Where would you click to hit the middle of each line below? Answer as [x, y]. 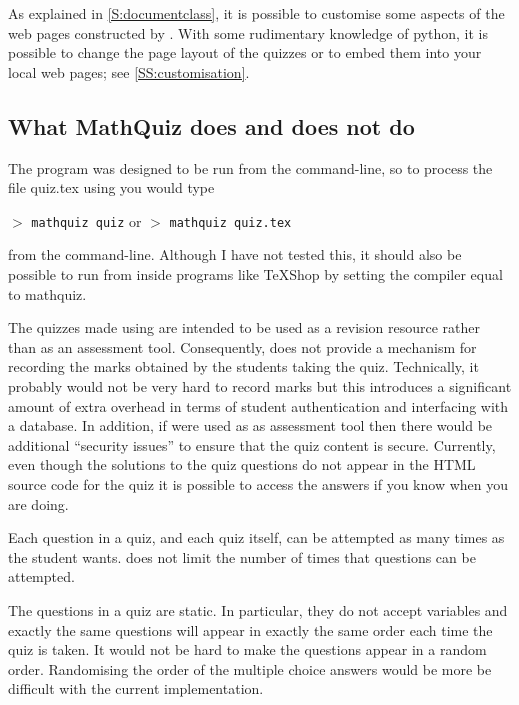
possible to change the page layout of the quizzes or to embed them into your [245, 52]
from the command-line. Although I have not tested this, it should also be [235, 254]
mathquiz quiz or [86, 220]
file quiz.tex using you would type [111, 187]
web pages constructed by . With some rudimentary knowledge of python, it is [248, 32]
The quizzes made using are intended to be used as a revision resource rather [244, 327]
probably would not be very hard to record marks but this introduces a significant [260, 385]
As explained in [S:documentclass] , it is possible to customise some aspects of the [256, 13]
